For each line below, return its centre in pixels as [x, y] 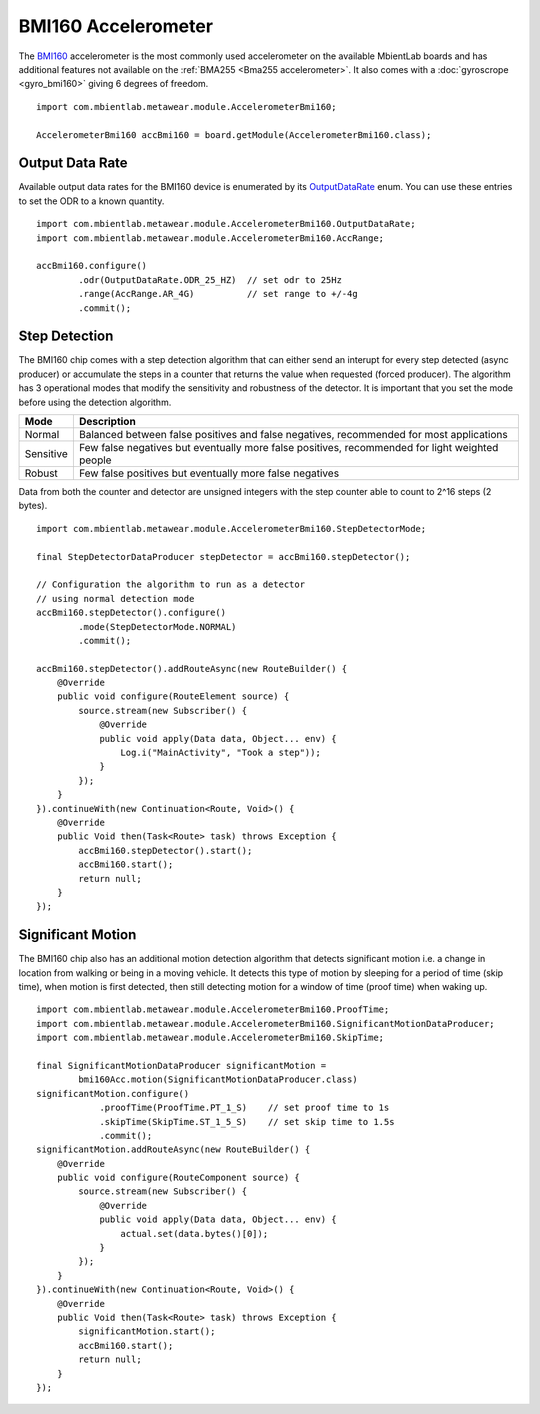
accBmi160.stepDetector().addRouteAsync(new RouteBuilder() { [192, 668]
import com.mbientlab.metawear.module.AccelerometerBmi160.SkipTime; [210, 1038]
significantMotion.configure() [113, 1093]
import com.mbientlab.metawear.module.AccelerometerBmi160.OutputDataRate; [226, 224]
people [95, 460]
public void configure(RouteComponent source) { [178, 1178]
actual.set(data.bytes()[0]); [194, 1233]
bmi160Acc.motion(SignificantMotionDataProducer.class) [218, 1079]
